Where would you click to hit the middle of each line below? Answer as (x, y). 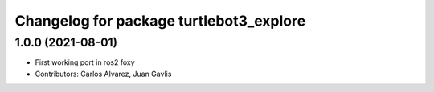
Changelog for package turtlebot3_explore (160, 21)
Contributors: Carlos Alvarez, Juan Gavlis (103, 74)
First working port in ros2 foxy (85, 62)
